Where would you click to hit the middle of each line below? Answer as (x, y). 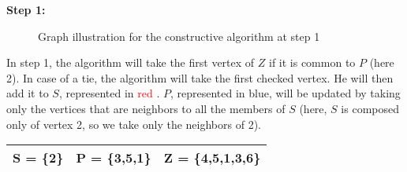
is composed (370, 108)
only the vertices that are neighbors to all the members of (146, 108)
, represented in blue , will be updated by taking (285, 93)
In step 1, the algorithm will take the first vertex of (131, 62)
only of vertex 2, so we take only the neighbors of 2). (134, 124)
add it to (28, 93)
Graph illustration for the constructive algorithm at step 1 (179, 36)
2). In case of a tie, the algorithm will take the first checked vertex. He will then (200, 77)
